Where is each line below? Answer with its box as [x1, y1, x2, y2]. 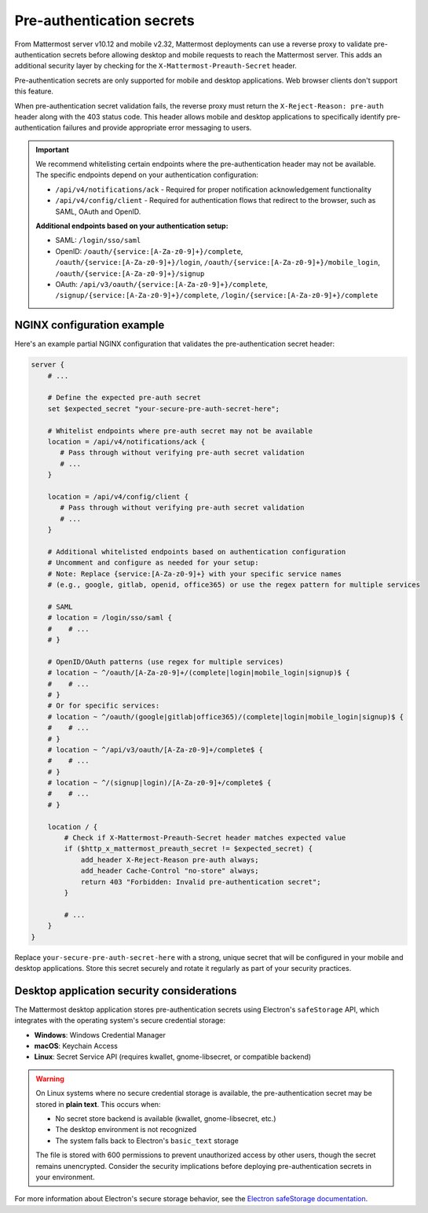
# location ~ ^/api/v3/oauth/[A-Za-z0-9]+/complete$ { [47, 745, 263, 754]
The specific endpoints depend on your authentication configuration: [35, 170, 259, 180]
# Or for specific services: [47, 701, 160, 711]
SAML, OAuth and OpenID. [55, 207, 141, 216]
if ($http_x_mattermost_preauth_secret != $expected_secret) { [64, 844, 313, 853]
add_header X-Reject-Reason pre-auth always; [80, 855, 259, 864]
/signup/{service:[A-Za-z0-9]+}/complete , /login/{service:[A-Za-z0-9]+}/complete [55, 291, 379, 300]
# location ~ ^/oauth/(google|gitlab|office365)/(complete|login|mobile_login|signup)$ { [47, 712, 404, 721]
